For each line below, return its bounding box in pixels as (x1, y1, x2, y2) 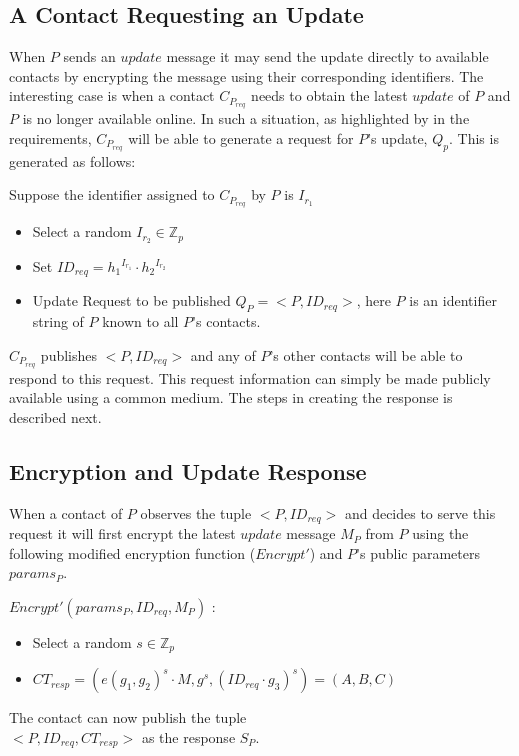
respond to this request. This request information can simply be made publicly (9, 367, 491, 388)
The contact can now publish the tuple (9, 707, 247, 728)
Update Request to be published (32, 290, 231, 311)
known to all (102, 311, 179, 332)
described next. (9, 406, 102, 427)
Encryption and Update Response (9, 455, 367, 486)
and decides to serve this (344, 502, 496, 523)
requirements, (9, 127, 92, 148)
